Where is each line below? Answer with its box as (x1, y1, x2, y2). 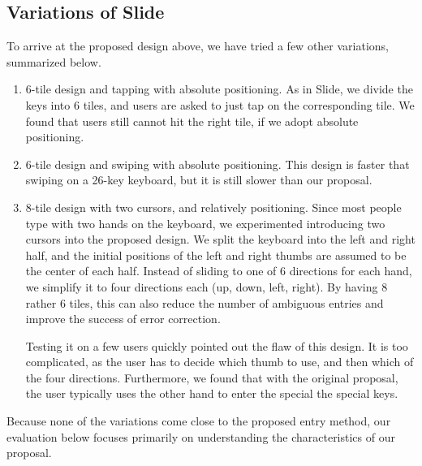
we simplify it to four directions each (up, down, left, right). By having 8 (25, 278, 388, 295)
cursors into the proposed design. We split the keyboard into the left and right (25, 231, 416, 248)
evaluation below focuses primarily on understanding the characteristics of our (6, 428, 395, 445)
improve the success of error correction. (25, 310, 221, 327)
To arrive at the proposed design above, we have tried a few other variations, (6, 37, 390, 54)
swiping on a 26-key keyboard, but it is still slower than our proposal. (25, 171, 372, 188)
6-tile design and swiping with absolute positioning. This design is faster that (25, 155, 410, 172)
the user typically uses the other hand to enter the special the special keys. (25, 385, 398, 402)
